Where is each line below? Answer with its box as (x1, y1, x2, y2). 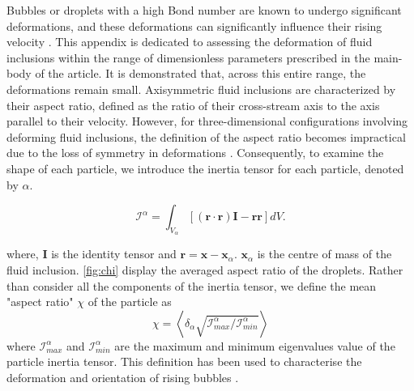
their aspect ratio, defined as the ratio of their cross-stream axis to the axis (6, 96, 380, 113)
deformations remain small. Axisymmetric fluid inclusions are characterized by (6, 80, 396, 97)
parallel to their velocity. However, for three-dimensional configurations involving (6, 113, 408, 130)
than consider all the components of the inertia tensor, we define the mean (6, 277, 377, 294)
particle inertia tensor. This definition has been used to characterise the (6, 353, 362, 370)
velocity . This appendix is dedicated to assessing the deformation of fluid (6, 33, 373, 50)
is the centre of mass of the (257, 245, 392, 262)
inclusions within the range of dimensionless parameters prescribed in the (6, 49, 370, 66)
